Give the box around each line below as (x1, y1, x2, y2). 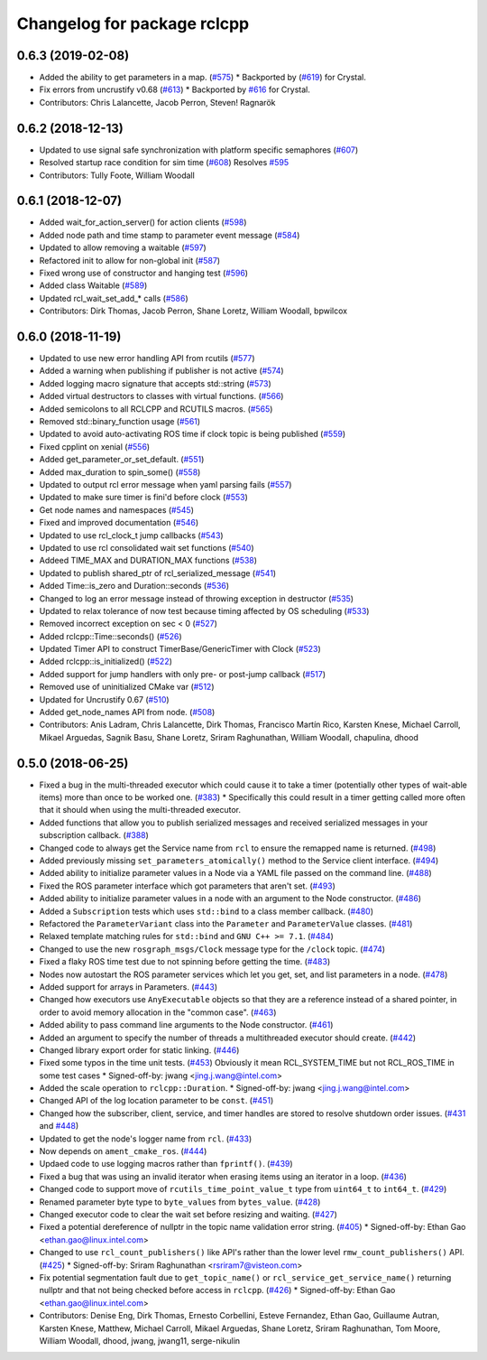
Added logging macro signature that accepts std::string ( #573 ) (39, 377, 271, 388)
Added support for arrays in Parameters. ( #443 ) (39, 981, 218, 992)
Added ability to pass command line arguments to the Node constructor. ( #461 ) (39, 1020, 334, 1030)
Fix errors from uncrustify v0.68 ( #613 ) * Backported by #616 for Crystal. (39, 84, 311, 95)
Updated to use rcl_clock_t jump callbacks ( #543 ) (39, 529, 225, 541)
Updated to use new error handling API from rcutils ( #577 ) (39, 353, 256, 364)
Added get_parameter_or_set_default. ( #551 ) (39, 454, 205, 465)
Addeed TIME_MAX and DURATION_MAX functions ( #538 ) (39, 555, 257, 566)
